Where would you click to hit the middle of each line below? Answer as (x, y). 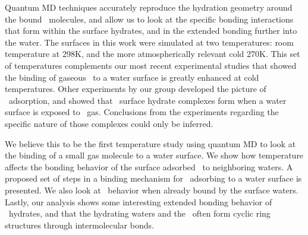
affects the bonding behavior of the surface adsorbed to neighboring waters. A (149, 166)
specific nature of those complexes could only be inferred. (109, 123)
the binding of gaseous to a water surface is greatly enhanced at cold (132, 77)
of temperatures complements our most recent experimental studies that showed (151, 65)
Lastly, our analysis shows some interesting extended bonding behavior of (139, 201)
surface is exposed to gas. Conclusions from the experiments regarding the (142, 112)
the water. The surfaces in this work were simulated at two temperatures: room (149, 42)
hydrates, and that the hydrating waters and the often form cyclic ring (139, 213)
